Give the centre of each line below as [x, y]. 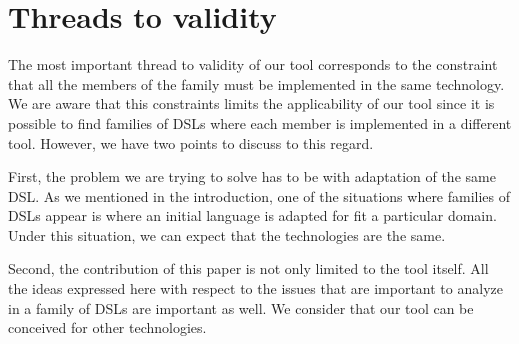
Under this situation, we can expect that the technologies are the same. [227, 234]
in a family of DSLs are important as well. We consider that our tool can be [241, 307]
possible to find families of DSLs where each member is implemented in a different [260, 122]
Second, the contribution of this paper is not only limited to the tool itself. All [248, 268]
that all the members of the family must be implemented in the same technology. [256, 83]
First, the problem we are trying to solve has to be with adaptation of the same [252, 176]
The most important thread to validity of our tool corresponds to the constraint [253, 64]
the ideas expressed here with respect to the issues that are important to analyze [255, 288]
